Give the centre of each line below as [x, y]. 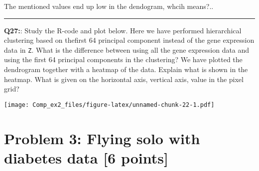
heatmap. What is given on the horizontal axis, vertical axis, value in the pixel [124, 79]
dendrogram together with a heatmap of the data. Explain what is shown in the [126, 69]
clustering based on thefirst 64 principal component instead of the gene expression [129, 40]
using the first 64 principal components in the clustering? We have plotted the [123, 59]
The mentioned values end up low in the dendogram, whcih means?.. [109, 6]
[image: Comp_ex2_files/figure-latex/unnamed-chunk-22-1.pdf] [109, 105]
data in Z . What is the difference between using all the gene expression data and [127, 49]
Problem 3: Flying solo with [102, 138]
